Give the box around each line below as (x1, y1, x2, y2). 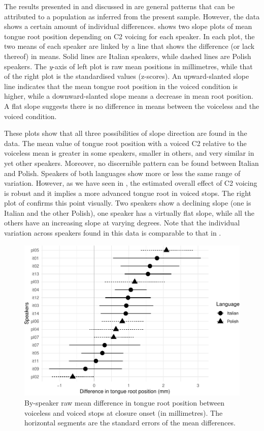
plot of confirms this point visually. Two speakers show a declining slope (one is (4, 197, 251, 208)
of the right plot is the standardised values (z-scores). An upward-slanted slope (4, 71, 249, 81)
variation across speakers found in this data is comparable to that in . (4, 227, 221, 238)
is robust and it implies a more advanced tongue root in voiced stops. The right (4, 187, 252, 198)
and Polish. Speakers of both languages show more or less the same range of (4, 167, 241, 178)
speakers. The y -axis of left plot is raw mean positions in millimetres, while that (4, 61, 253, 71)
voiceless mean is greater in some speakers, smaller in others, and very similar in (4, 148, 254, 158)
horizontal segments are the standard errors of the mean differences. (24, 417, 236, 428)
